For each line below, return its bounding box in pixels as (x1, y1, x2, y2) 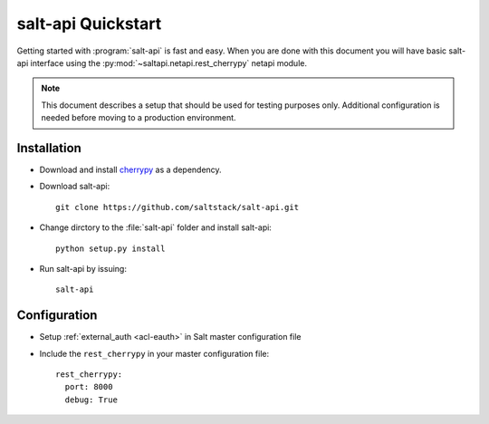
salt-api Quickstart (16, 14, 162, 34)
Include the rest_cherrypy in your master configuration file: (39, 348, 270, 359)
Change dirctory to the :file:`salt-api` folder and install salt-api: (39, 222, 272, 233)
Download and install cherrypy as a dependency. (39, 164, 222, 176)
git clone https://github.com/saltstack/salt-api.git (55, 202, 299, 212)
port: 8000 (64, 381, 113, 392)
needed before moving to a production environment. (41, 112, 236, 123)
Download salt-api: (39, 181, 110, 192)
